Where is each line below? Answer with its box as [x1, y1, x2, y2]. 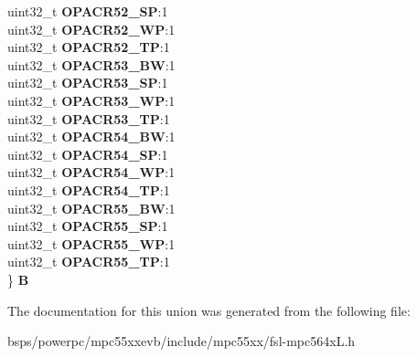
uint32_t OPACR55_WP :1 [7, 234, 176, 253]
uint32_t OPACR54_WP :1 [7, 163, 176, 182]
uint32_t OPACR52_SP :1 [7, 2, 168, 20]
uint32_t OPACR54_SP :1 [7, 144, 168, 163]
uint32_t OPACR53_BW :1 [7, 55, 176, 74]
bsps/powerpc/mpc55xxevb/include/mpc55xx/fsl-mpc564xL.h [7, 331, 356, 351]
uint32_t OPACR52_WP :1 [7, 19, 176, 38]
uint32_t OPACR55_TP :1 [7, 252, 170, 271]
